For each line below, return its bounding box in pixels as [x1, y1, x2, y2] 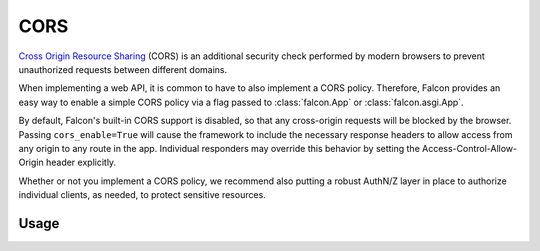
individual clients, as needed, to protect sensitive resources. [18, 189, 267, 201]
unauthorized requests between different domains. [18, 63, 228, 75]
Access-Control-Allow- [421, 142, 518, 154]
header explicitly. [45, 156, 117, 169]
